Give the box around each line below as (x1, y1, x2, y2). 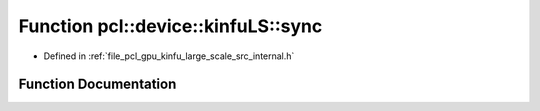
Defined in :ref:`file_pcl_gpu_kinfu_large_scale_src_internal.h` (43, 50, 295, 62)
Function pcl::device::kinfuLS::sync (18, 15, 323, 37)
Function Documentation (18, 76, 177, 93)
